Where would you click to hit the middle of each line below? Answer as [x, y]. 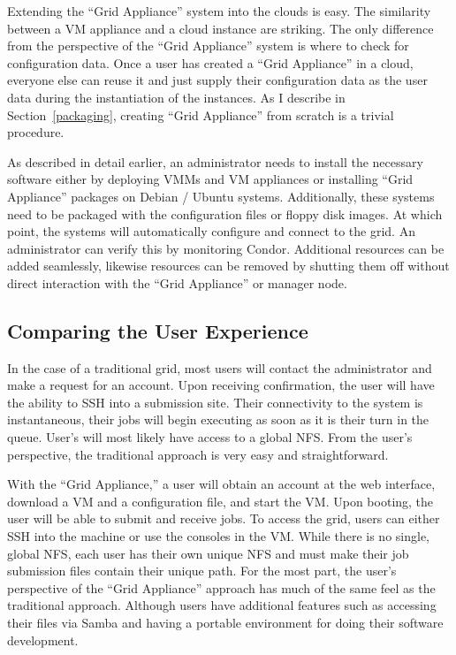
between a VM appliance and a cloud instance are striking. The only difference [220, 28]
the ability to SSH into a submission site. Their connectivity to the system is [215, 402]
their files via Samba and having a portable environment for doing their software [225, 623]
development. [43, 640]
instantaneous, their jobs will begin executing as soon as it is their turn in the [218, 419]
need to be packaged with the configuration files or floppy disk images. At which [225, 213]
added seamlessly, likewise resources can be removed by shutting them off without [228, 266]
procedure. [36, 132]
